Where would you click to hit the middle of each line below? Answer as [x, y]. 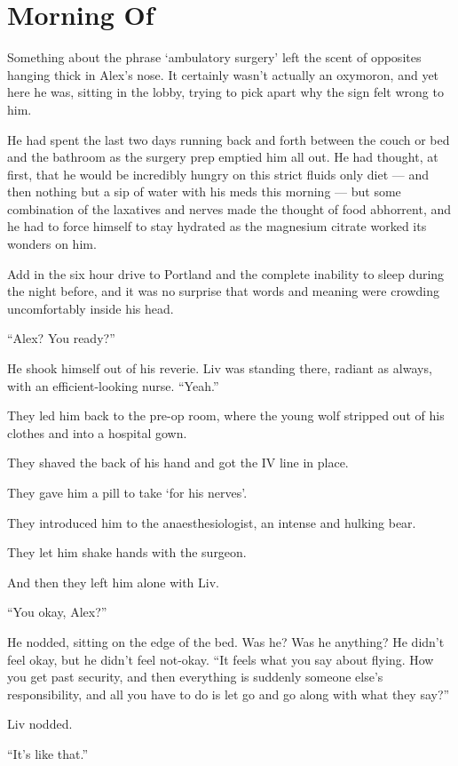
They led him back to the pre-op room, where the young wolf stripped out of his [226, 415]
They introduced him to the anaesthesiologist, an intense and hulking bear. [212, 522]
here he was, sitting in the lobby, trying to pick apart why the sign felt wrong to [225, 92]
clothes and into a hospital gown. [97, 432]
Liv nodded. [40, 724]
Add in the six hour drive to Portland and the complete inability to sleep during [226, 273]
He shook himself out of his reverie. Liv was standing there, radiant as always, [220, 368]
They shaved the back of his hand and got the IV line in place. [178, 463]
